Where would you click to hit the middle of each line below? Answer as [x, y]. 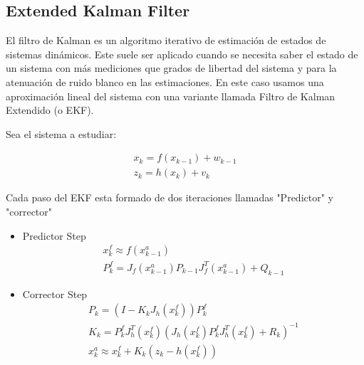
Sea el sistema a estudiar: [61, 133]
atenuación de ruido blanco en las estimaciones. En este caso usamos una [165, 81]
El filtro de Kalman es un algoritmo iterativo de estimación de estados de [166, 40]
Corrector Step [55, 293]
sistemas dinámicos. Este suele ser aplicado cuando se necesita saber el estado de [182, 54]
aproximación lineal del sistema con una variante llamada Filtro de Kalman [171, 96]
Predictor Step [54, 235]
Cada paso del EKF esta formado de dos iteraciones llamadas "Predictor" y [170, 197]
